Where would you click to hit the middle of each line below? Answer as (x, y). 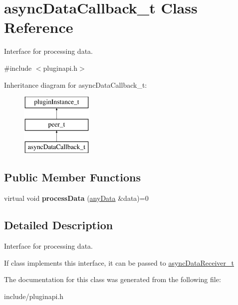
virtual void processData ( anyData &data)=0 (76, 198)
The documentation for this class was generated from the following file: (113, 279)
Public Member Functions (72, 177)
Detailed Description (59, 225)
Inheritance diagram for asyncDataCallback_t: (76, 84)
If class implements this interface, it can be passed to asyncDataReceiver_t (119, 262)
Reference (39, 27)
